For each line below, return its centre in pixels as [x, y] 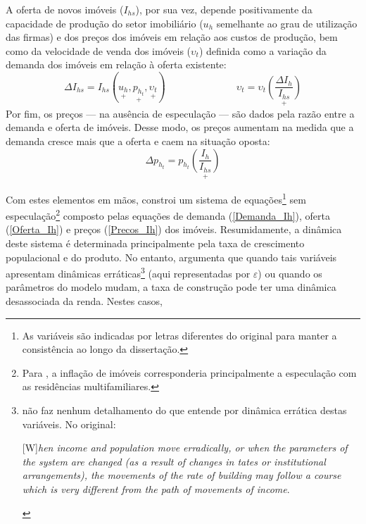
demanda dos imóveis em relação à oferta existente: [116, 64]
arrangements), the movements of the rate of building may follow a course [182, 475]
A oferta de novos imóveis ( [65, 9]
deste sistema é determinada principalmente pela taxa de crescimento [155, 243]
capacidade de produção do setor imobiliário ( [105, 23]
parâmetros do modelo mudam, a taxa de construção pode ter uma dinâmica [171, 287]
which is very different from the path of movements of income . [156, 488]
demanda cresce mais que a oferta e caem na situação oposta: [138, 141]
